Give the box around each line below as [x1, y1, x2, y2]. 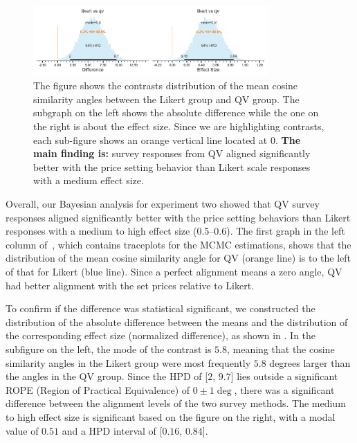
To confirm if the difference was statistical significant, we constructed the [6, 301, 315, 316]
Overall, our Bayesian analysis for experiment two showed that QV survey [6, 197, 320, 211]
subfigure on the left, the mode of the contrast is [6, 341, 212, 356]
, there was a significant [234, 382, 335, 397]
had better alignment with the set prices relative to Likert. [6, 278, 255, 292]
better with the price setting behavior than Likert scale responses [33, 159, 311, 174]
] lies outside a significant [230, 369, 338, 383]
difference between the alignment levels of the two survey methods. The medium [6, 396, 346, 410]
